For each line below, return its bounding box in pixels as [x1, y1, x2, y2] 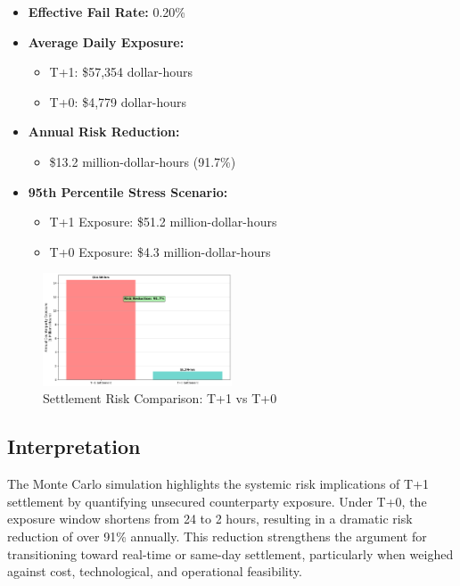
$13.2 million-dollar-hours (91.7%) [49, 152, 236, 170]
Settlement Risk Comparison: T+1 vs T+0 [43, 389, 277, 408]
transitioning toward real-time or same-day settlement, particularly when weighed [7, 544, 454, 563]
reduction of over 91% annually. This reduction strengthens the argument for [7, 526, 427, 545]
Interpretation [7, 433, 141, 460]
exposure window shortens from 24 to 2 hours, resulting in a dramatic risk [7, 509, 413, 528]
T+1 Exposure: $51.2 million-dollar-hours [49, 212, 277, 231]
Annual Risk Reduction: [28, 122, 180, 141]
